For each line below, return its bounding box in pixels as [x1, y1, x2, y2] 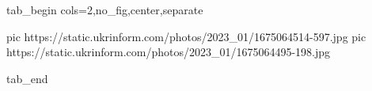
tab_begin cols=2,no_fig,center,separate [6, 2, 203, 17]
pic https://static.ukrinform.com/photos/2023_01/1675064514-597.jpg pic [6, 28, 366, 44]
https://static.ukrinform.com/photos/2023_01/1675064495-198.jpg [6, 44, 331, 60]
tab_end [6, 70, 48, 86]
